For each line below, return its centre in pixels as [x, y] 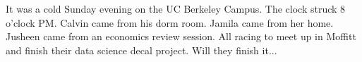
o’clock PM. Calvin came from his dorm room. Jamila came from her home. [170, 22]
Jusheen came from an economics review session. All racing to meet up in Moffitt [181, 36]
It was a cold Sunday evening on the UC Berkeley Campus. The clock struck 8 [176, 8]
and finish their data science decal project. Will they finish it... [141, 50]
